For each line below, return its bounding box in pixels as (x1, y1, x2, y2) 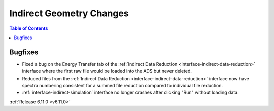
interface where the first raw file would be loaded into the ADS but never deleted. (22, 68, 192, 75)
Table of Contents (9, 25, 48, 31)
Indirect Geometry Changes (9, 8, 129, 19)
